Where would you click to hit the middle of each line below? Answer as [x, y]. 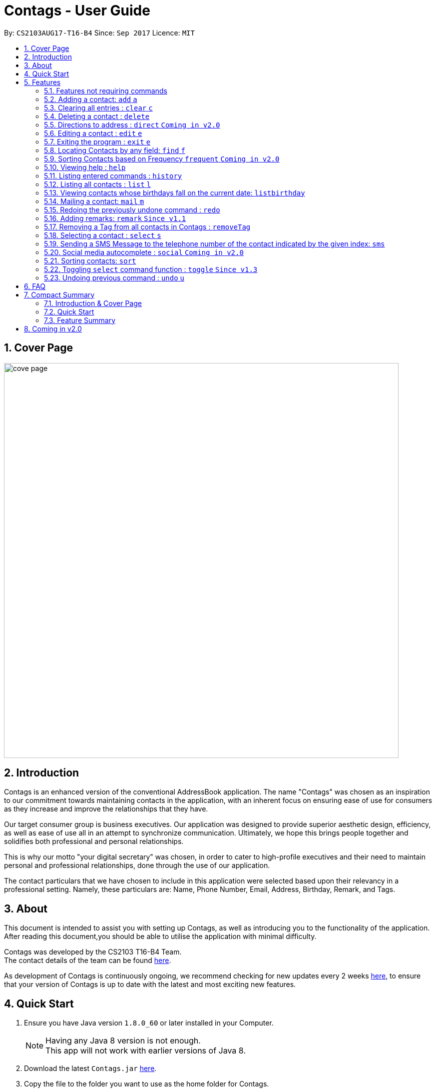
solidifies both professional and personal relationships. [94, 841]
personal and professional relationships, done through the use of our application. [137, 865]
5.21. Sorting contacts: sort [90, 260]
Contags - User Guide [77, 10]
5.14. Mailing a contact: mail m [94, 201]
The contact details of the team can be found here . [88, 960]
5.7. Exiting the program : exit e [97, 141]
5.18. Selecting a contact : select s [103, 235]
